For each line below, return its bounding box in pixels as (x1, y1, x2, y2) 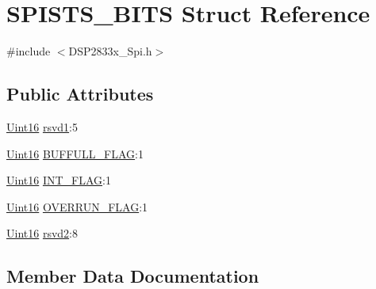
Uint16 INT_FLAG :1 (6, 172, 111, 188)
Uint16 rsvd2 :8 (6, 225, 78, 241)
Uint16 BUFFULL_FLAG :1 (6, 145, 144, 162)
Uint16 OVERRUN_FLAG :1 (6, 198, 148, 215)
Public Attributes (6, 82, 154, 106)
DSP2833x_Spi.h (68, 43, 152, 59)
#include (6, 43, 51, 59)
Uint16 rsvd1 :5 (6, 118, 78, 135)
